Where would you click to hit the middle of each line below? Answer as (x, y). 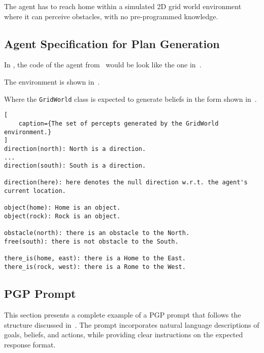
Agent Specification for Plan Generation (112, 43)
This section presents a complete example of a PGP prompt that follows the (123, 314)
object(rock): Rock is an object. (62, 217)
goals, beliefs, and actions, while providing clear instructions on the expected (124, 335)
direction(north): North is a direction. (75, 149)
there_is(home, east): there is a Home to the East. (95, 259)
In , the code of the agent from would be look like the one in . (103, 65)
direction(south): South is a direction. (75, 166)
